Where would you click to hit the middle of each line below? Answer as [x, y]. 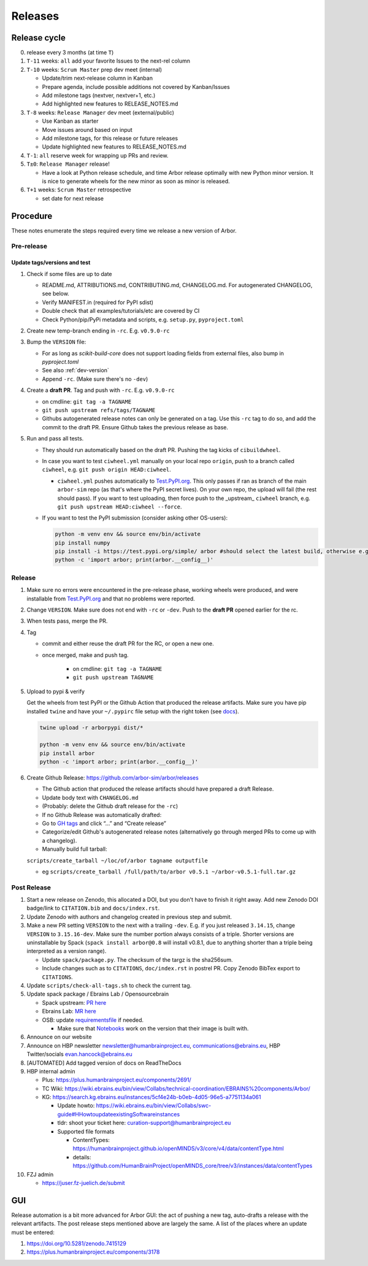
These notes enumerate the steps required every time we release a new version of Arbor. [124, 231]
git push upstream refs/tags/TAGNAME [99, 410]
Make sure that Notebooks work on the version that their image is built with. [153, 1028]
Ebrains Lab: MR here [69, 1011]
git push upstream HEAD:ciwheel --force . [120, 507]
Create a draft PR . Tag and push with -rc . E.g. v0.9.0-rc [101, 390]
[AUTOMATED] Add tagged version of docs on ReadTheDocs [104, 1063]
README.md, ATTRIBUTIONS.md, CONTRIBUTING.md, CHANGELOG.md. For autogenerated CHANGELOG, [177, 285]
